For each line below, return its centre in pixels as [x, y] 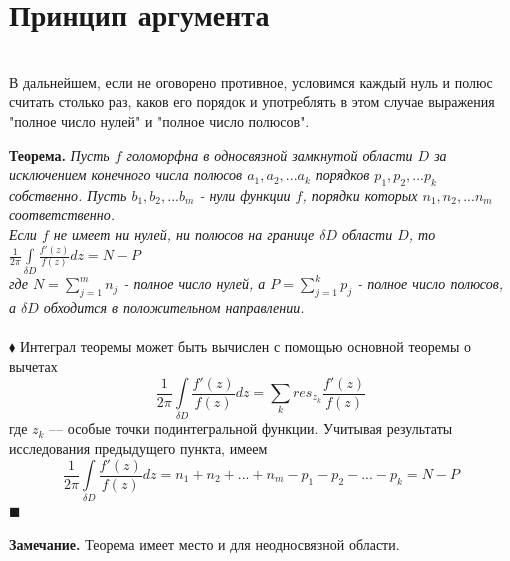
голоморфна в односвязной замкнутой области [269, 154]
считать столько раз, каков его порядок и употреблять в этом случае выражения [252, 101]
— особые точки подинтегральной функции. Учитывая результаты [251, 428]
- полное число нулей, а [194, 283]
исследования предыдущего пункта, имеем [138, 447]
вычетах [33, 365]
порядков [342, 174]
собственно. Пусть [68, 194]
